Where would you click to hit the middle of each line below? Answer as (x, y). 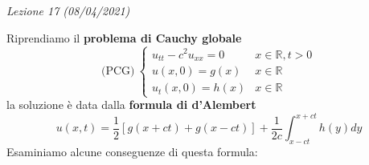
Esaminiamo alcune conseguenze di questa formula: (132, 152)
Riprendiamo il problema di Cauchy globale (124, 37)
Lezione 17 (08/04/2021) (68, 10)
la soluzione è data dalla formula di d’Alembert (131, 105)
